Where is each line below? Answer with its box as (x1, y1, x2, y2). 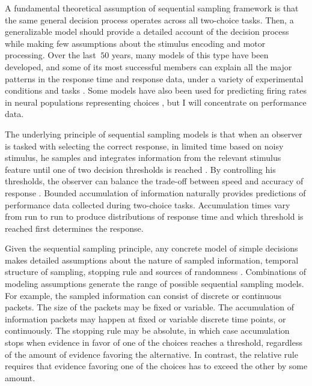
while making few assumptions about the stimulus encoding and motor (5, 37, 266, 49)
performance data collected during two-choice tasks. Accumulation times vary (5, 198, 290, 211)
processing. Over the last (5, 49, 96, 61)
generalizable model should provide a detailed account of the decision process (5, 25, 289, 38)
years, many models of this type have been (112, 49, 269, 61)
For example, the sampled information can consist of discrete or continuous (5, 289, 282, 301)
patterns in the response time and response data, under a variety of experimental (5, 72, 304, 85)
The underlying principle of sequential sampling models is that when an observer (5, 127, 302, 140)
